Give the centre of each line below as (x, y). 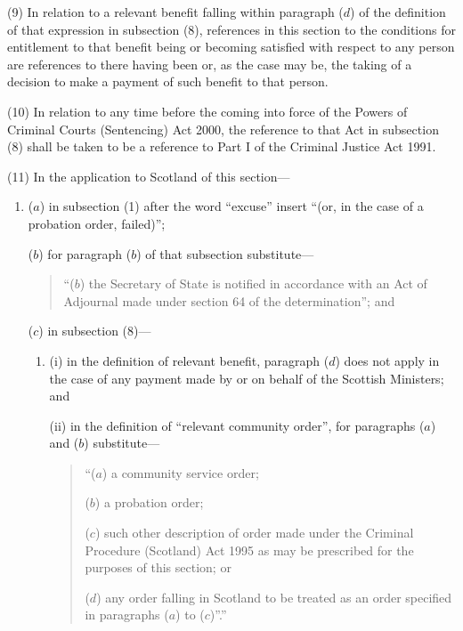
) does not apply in (387, 360)
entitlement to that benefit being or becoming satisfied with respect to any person (231, 47)
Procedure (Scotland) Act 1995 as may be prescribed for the (249, 550)
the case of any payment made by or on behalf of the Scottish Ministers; (247, 378)
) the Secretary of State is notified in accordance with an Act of (253, 283)
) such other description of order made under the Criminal (254, 533)
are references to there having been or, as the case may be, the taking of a (210, 64)
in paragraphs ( (127, 615)
